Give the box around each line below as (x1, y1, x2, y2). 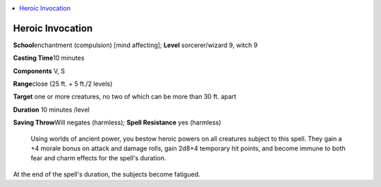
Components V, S (13, 67, 65, 75)
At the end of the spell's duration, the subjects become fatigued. (13, 169, 200, 179)
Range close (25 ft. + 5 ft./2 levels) (13, 79, 113, 88)
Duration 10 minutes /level (13, 105, 90, 114)
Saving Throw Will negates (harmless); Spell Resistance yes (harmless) (13, 118, 222, 127)
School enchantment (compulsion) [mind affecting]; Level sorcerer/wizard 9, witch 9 (13, 41, 258, 49)
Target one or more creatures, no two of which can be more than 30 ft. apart (13, 92, 236, 101)
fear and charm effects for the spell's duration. (30, 154, 167, 162)
